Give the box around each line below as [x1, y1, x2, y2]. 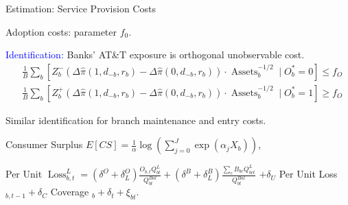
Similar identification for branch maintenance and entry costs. [5, 112, 266, 127]
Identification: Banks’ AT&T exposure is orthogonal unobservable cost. [5, 47, 305, 62]
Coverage [50, 184, 89, 199]
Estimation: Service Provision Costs [5, 1, 156, 15]
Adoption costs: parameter [5, 24, 117, 38]
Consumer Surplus [5, 137, 83, 152]
